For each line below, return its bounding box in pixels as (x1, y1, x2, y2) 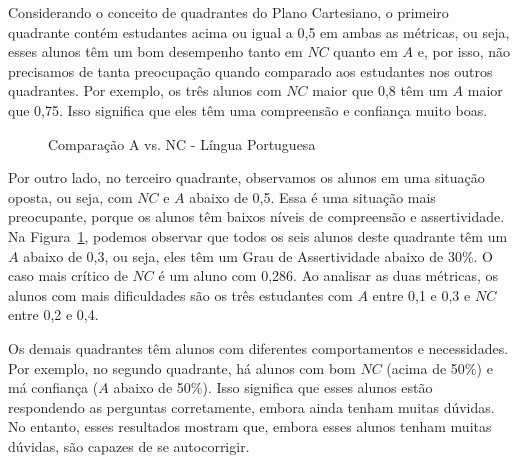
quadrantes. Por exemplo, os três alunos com (8, 80, 282, 101)
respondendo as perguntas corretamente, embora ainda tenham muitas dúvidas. (8, 396, 495, 417)
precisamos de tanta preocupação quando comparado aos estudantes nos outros (8, 60, 493, 81)
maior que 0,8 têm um (312, 80, 448, 101)
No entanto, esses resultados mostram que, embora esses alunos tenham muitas (8, 416, 492, 437)
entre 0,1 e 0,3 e (372, 284, 471, 305)
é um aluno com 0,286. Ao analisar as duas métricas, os (158, 265, 499, 286)
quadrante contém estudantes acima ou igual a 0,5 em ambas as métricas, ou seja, (8, 21, 510, 42)
